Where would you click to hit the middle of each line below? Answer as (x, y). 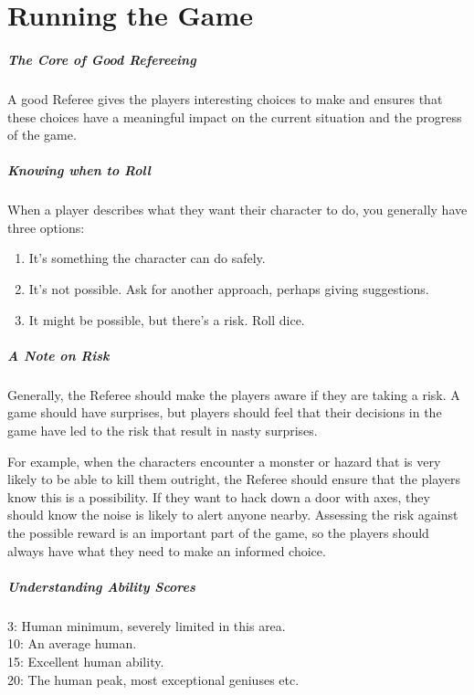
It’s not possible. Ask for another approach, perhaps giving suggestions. (229, 289)
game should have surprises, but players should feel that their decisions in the (225, 412)
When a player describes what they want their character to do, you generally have (237, 210)
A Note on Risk (58, 355)
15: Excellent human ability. (86, 661)
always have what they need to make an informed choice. (167, 550)
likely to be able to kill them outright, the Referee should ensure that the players (234, 479)
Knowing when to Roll (79, 170)
